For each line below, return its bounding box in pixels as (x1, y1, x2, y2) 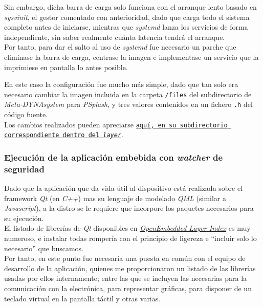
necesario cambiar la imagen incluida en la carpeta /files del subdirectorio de (4, 89, 252, 99)
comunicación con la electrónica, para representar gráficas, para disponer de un (4, 283, 252, 294)
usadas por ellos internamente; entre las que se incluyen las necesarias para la (4, 273, 247, 283)
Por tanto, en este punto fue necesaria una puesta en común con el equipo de (4, 253, 246, 264)
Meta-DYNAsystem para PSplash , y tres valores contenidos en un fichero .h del (4, 99, 253, 109)
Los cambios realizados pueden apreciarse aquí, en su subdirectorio (4, 119, 228, 129)
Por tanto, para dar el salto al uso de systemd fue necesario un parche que (4, 41, 236, 52)
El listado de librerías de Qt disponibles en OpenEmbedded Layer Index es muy (4, 223, 251, 233)
